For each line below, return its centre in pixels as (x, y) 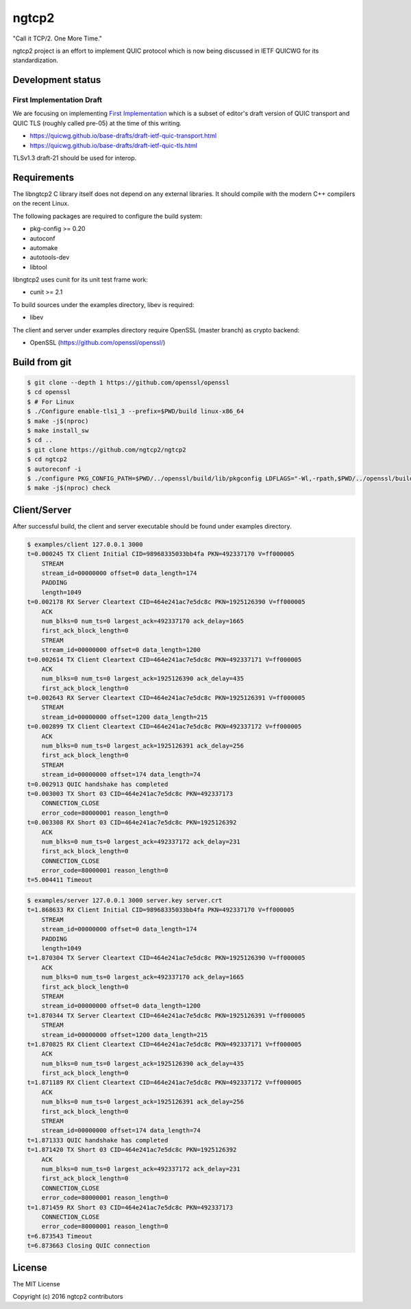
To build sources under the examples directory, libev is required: (103, 304)
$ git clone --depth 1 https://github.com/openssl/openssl (128, 383)
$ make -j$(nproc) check (69, 488)
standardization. (35, 60)
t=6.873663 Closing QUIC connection (89, 1246)
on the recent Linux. (41, 204)
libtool (38, 267)
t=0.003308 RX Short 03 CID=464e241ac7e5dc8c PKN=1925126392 (132, 823)
